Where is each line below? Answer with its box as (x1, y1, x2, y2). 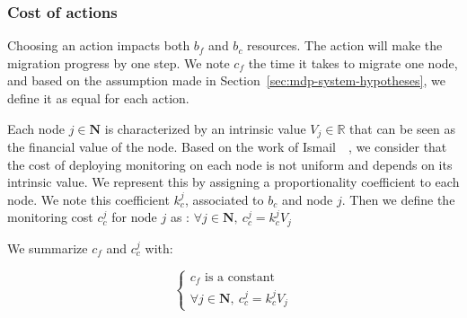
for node (111, 208, 157, 226)
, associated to (184, 190, 264, 208)
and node (281, 190, 333, 208)
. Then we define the (341, 190, 455, 208)
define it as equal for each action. (7, 89, 189, 107)
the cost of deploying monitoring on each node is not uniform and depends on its (7, 155, 453, 173)
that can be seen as (349, 119, 456, 137)
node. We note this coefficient (7, 190, 170, 208)
